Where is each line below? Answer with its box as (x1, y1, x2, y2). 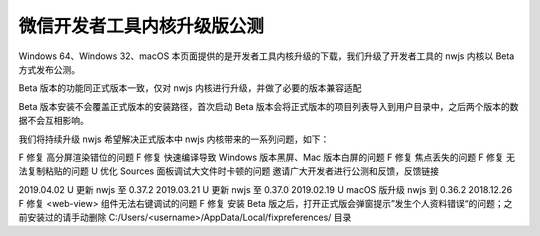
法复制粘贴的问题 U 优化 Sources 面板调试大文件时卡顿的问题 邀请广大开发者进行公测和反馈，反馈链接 (18, 165, 440, 177)
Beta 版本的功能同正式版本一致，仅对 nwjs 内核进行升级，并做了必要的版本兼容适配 (18, 82, 362, 94)
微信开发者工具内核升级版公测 (18, 15, 265, 37)
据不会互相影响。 (18, 115, 89, 127)
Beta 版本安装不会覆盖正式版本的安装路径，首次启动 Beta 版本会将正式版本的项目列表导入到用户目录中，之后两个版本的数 (18, 100, 519, 112)
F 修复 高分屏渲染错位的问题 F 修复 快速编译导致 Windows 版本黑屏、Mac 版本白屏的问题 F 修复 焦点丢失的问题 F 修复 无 (18, 151, 515, 163)
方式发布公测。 (18, 63, 80, 75)
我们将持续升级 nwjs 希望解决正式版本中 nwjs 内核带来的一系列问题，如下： (18, 133, 330, 145)
